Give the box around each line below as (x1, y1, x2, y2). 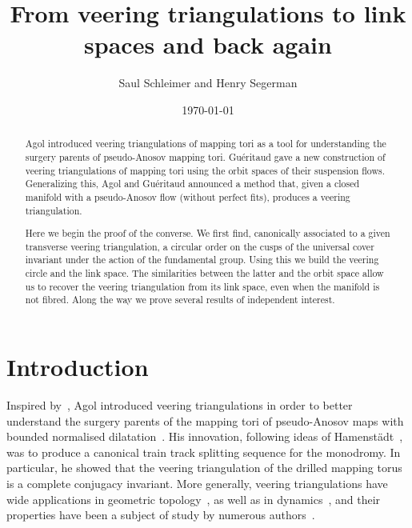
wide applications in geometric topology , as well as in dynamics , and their (6, 490, 381, 507)
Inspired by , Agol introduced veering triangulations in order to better (6, 397, 353, 413)
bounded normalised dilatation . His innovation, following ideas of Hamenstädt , (6, 428, 403, 445)
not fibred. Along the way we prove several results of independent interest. (25, 293, 335, 306)
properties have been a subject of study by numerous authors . (6, 506, 315, 523)
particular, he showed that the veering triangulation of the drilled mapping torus (6, 459, 402, 476)
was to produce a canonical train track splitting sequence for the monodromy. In (6, 443, 401, 460)
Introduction (6, 350, 149, 383)
